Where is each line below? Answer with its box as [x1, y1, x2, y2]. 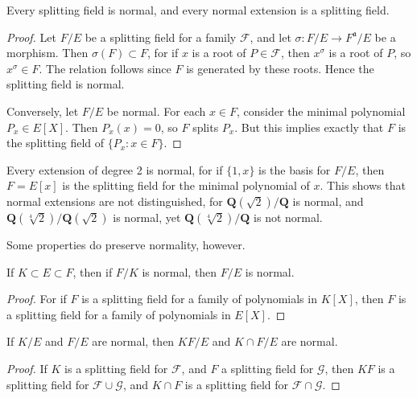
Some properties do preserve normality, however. [6, 236, 246, 252]
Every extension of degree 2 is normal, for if [6, 161, 223, 178]
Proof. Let [6, 28, 56, 45]
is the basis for [258, 161, 331, 178]
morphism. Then [6, 44, 89, 61]
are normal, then [92, 333, 175, 350]
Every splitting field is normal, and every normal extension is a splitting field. [6, 2, 390, 18]
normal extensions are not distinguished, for [6, 192, 223, 209]
